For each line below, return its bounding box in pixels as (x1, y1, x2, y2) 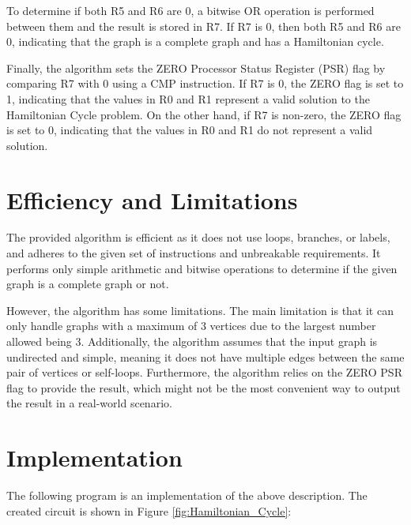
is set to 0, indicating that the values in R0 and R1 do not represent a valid (6, 122, 373, 138)
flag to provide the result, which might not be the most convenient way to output (6, 379, 401, 396)
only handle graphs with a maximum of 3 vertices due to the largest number (6, 317, 376, 334)
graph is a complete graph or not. (6, 276, 169, 292)
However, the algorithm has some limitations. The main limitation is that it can (6, 302, 394, 318)
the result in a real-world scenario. (6, 395, 172, 411)
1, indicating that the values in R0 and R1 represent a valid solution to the (6, 90, 370, 107)
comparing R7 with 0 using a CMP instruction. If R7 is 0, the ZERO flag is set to (6, 75, 404, 92)
